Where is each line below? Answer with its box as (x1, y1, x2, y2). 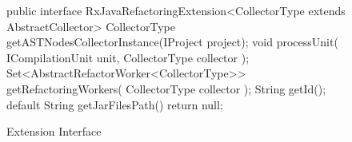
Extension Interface (6, 123, 102, 140)
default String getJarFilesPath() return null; (6, 96, 223, 112)
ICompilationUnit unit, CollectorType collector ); (6, 49, 250, 65)
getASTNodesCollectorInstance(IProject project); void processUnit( (6, 34, 338, 50)
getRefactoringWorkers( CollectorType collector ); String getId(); (6, 80, 326, 97)
